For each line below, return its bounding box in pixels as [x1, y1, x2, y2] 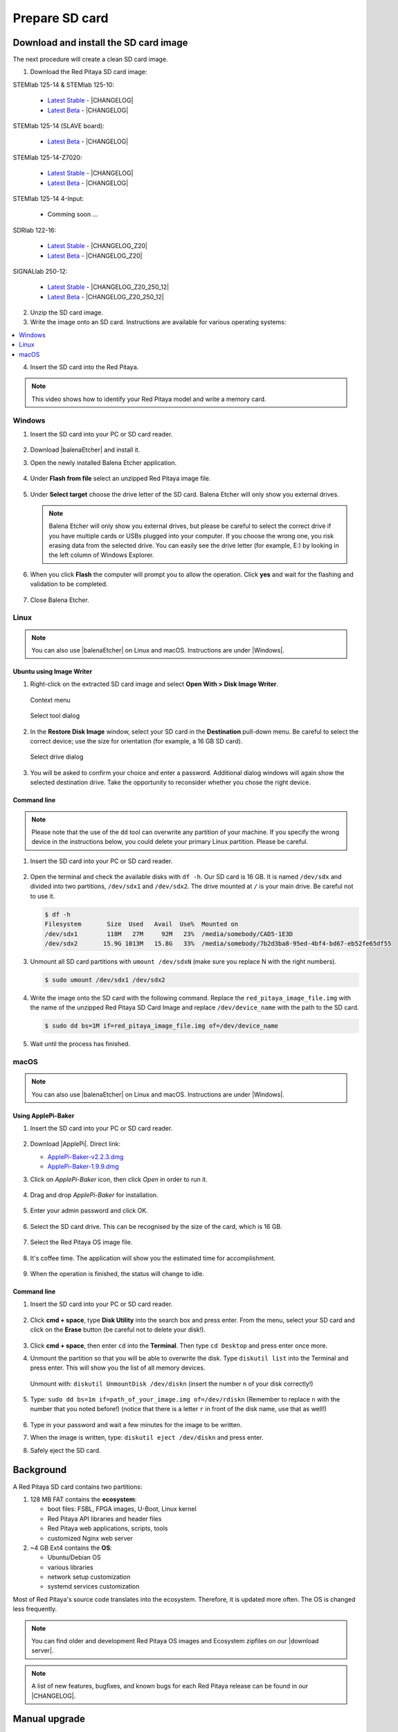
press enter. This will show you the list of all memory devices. [30, 1363, 206, 1372]
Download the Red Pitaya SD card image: [30, 68, 147, 76]
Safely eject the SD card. [30, 1446, 101, 1454]
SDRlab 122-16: [12, 226, 57, 234]
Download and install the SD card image [12, 37, 188, 48]
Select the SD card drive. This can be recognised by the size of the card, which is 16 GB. [30, 1222, 283, 1230]
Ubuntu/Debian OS [47, 1553, 101, 1562]
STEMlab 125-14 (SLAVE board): [12, 122, 105, 130]
